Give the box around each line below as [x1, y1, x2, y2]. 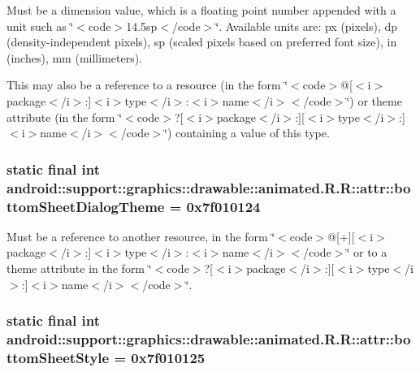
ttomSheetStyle [6, 347, 110, 367]
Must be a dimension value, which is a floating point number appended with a [6, 2, 396, 18]
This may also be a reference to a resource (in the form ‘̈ [6, 76, 288, 93]
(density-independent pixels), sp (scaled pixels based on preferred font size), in [6, 33, 397, 50]
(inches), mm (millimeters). [6, 49, 143, 66]
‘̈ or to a [346, 244, 388, 261]
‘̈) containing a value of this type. [164, 124, 330, 141]
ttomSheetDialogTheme [6, 196, 165, 216]
